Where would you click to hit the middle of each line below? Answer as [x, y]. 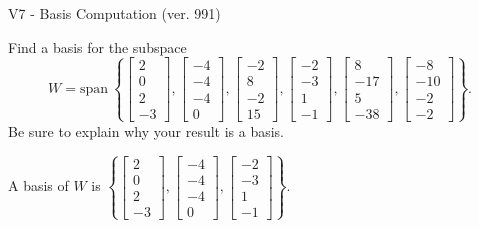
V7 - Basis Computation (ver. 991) [114, 13]
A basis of [38, 185]
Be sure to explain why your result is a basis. [146, 130]
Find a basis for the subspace [97, 46]
